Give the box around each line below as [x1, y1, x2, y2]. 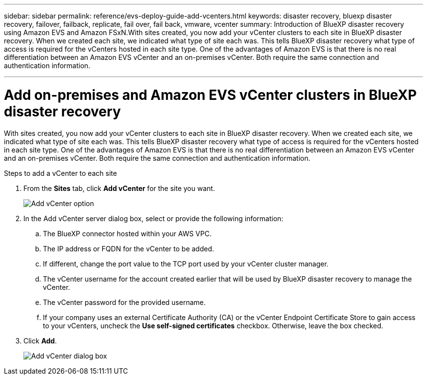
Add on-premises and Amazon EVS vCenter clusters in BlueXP [4, 86, 417, 103]
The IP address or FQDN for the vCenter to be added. [43, 244, 214, 253]
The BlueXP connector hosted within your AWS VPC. [43, 229, 212, 238]
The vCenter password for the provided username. [43, 298, 206, 306]
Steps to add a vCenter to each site [4, 169, 117, 177]
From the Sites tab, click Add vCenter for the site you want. [23, 184, 215, 192]
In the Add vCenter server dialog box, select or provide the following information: [23, 214, 284, 223]
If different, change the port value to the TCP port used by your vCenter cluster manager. [43, 259, 329, 268]
